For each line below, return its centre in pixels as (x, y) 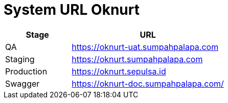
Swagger (22, 83)
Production (26, 71)
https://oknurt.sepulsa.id (119, 71)
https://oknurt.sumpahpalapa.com (137, 59)
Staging (20, 59)
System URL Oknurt (72, 10)
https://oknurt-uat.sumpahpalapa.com (145, 47)
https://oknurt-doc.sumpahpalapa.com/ (148, 83)
